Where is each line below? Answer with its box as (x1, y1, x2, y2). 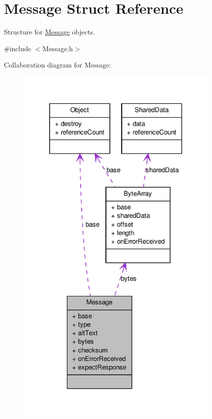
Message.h (42, 43, 73, 53)
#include (4, 43, 31, 53)
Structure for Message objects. (4, 27, 95, 37)
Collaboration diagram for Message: (4, 60, 111, 70)
